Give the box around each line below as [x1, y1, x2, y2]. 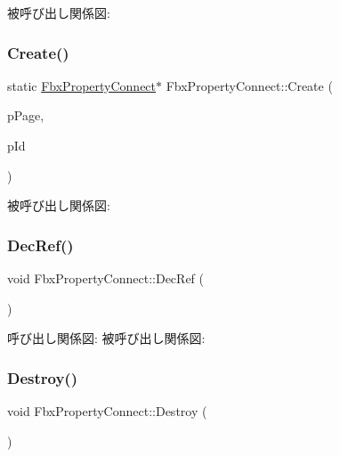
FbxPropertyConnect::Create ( [166, 76, 333, 94]
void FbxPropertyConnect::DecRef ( [7, 269, 204, 287]
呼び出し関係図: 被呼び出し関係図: [7, 329, 206, 347]
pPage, [7, 106, 45, 125]
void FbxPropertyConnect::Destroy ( [7, 402, 207, 420]
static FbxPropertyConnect [7, 76, 157, 94]
